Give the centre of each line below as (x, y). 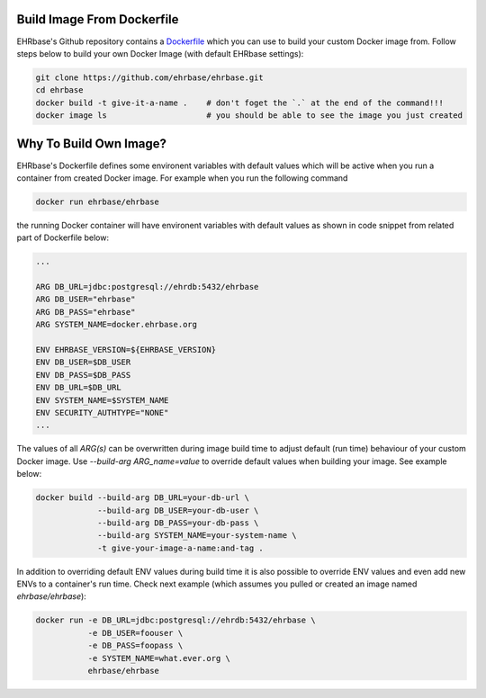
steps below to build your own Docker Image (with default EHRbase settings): (160, 53)
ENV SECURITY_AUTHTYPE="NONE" (102, 412)
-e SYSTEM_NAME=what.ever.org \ (159, 658)
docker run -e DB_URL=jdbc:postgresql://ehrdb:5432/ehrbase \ (175, 620)
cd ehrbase (59, 90)
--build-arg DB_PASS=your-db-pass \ (178, 523)
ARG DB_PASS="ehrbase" (85, 312)
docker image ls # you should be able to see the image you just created (249, 116)
